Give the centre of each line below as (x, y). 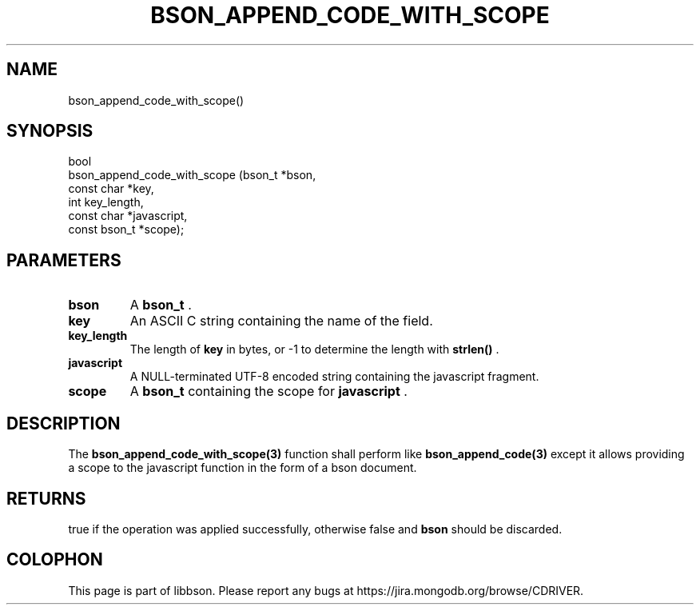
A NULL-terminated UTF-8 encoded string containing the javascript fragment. (334, 377)
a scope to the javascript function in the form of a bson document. (243, 468)
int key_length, (106, 202)
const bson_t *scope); (126, 230)
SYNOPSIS (50, 131)
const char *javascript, (128, 216)
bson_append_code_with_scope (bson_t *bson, (192, 175)
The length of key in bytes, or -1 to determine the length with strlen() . (314, 349)
